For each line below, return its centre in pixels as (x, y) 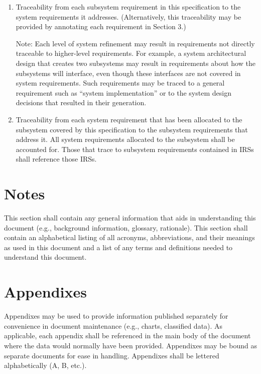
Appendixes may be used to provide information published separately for (116, 316)
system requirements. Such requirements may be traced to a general (120, 83)
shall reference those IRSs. (56, 159)
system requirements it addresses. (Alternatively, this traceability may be (128, 16)
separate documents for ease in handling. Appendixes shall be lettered (112, 355)
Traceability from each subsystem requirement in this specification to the (128, 7)
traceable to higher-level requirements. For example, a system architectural (131, 53)
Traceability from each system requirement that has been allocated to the (129, 119)
